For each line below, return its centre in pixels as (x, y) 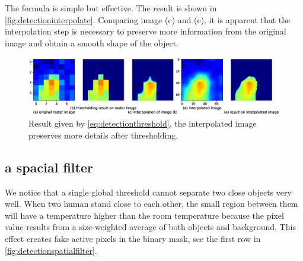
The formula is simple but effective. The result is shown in (111, 8)
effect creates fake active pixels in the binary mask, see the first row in (133, 239)
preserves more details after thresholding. (103, 135)
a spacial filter (49, 167)
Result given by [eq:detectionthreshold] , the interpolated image (143, 123)
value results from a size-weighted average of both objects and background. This (150, 227)
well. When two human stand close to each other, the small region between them (151, 204)
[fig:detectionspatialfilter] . (51, 250)
